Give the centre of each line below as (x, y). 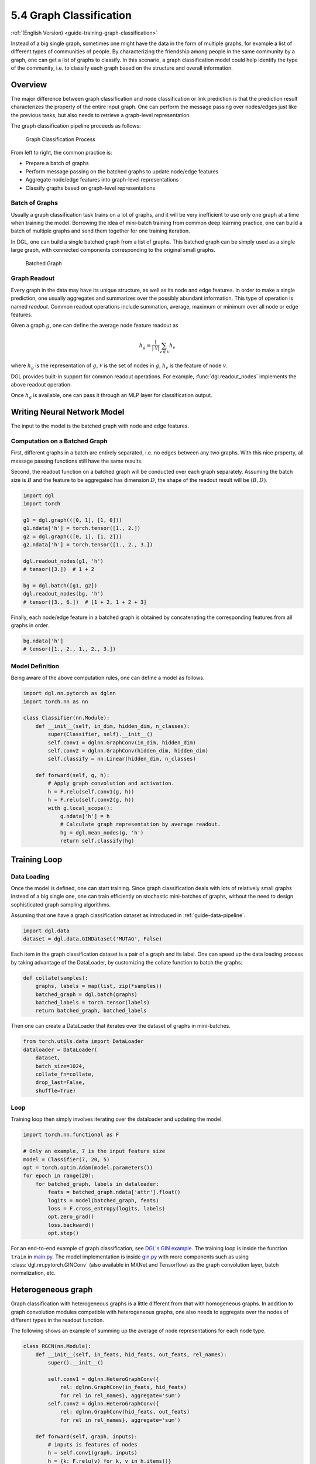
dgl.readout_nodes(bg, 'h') (63, 594)
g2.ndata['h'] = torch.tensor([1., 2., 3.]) (88, 544)
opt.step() (63, 1233)
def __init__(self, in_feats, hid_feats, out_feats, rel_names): (131, 1354)
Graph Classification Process (61, 139)
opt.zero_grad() (71, 1217)
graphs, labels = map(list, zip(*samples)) (99, 986)
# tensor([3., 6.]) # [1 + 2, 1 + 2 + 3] (85, 602)
